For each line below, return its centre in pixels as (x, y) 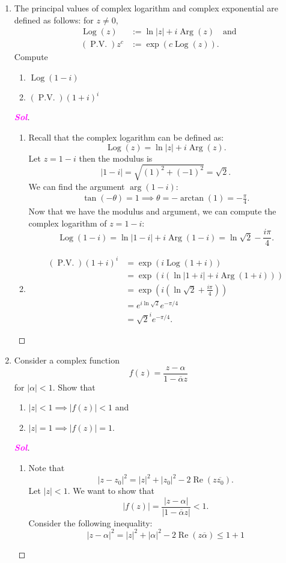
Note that (47, 468)
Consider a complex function (67, 360)
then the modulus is (116, 158)
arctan (192, 199)
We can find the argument (77, 186)
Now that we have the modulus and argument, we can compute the (152, 211)
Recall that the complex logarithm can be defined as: (126, 137)
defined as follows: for (54, 20)
